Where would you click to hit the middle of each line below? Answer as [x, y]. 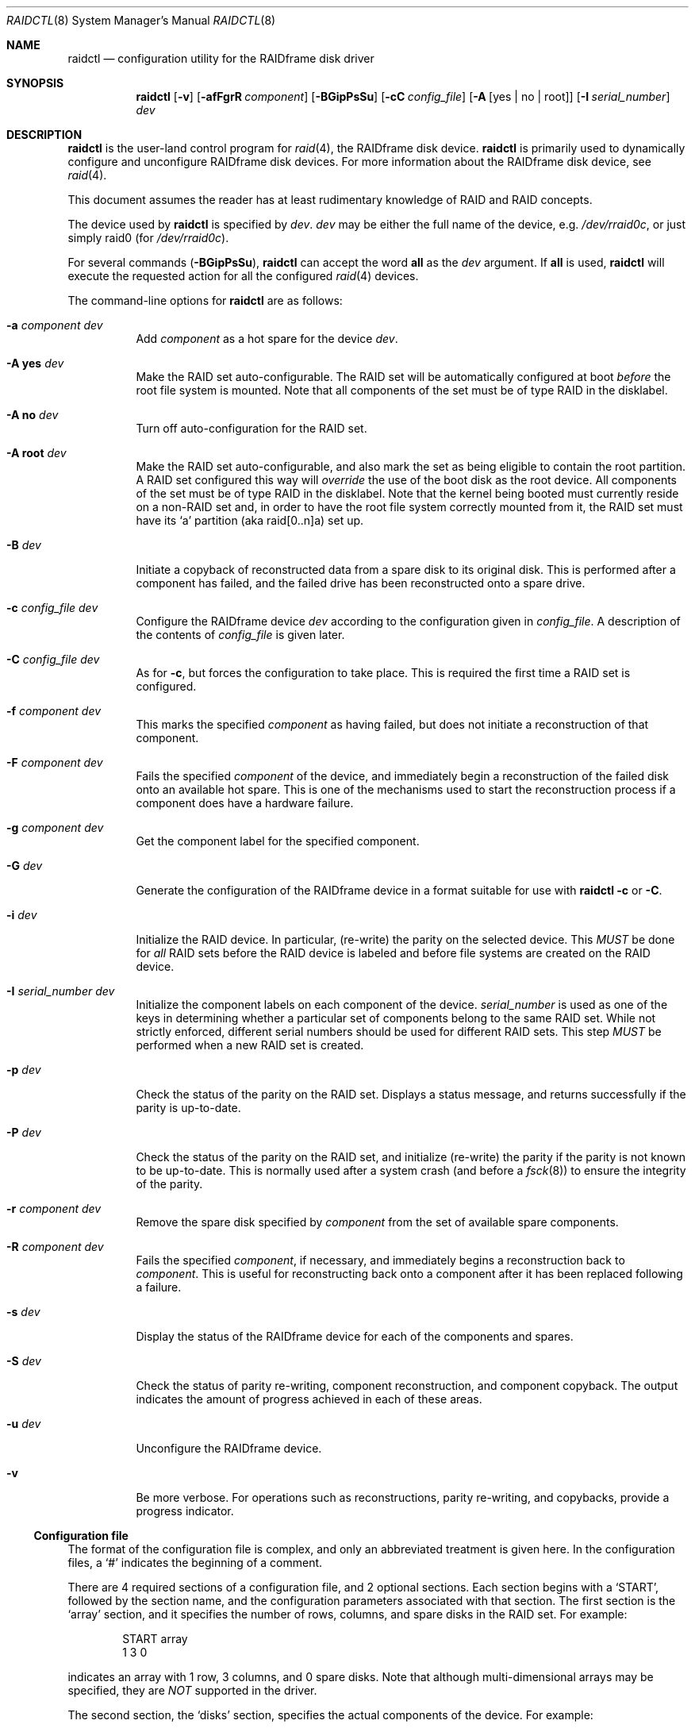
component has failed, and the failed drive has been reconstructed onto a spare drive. [361, 583]
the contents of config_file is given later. [240, 635]
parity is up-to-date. [188, 1108]
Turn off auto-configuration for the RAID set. [252, 428]
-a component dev [55, 325]
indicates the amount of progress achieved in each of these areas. [309, 1399]
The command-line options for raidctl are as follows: [205, 300]
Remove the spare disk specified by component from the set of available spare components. [377, 1222]
